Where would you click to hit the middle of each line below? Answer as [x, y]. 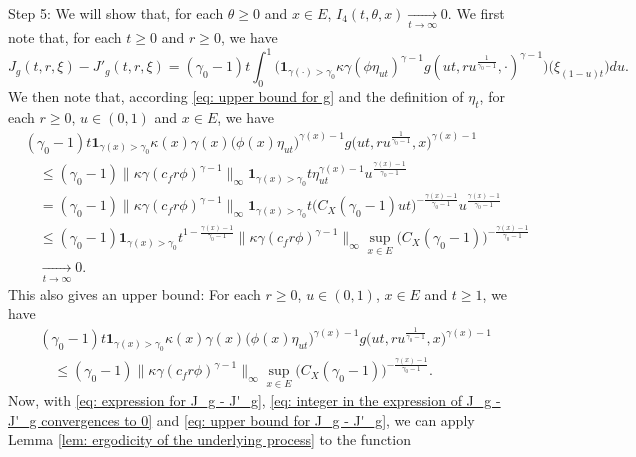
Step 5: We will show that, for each [116, 13]
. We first [476, 13]
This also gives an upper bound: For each [134, 293]
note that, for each [65, 37]
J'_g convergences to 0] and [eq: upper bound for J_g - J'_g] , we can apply [241, 419]
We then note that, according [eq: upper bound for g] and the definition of [236, 96]
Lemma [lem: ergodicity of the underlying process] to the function [209, 439]
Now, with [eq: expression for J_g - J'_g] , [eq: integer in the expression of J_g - [254, 400]
